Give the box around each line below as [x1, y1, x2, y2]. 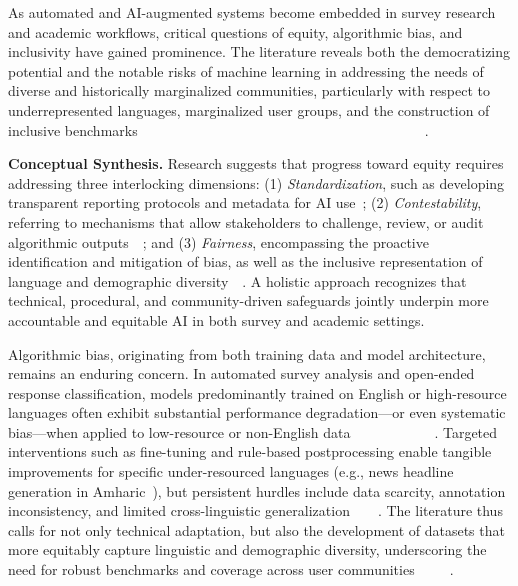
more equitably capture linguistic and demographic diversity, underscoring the [8, 539, 487, 560]
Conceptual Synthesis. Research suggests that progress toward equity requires [8, 153, 504, 174]
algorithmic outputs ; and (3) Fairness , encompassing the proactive [8, 231, 429, 252]
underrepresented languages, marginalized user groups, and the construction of [8, 99, 490, 120]
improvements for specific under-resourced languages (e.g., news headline [8, 461, 454, 482]
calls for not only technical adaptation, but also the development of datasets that [8, 519, 505, 540]
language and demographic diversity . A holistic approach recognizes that [8, 270, 467, 291]
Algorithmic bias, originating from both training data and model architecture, [8, 343, 486, 364]
